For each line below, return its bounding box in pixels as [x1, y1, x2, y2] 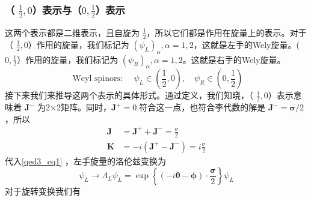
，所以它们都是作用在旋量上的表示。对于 [146, 26, 307, 38]
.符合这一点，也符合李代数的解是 [137, 101, 266, 113]
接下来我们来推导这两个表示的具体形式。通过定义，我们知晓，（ [5, 89, 253, 101]
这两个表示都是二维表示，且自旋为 [5, 26, 140, 38]
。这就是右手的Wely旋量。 [182, 53, 286, 65]
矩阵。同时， [60, 101, 111, 113]
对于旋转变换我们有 [5, 185, 81, 197]
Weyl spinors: [72, 74, 123, 83]
